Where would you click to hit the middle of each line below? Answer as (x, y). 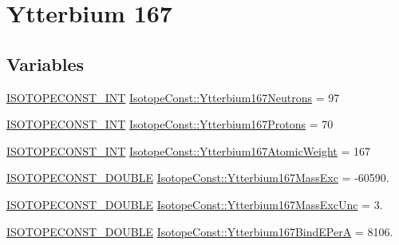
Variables (45, 63)
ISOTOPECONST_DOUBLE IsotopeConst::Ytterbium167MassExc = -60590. (198, 178)
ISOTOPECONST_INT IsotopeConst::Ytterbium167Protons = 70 (170, 124)
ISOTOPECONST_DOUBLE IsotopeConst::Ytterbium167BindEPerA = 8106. (200, 231)
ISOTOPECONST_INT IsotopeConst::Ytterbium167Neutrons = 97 (173, 97)
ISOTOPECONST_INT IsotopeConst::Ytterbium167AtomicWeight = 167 (189, 150)
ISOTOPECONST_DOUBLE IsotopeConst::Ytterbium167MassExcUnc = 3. (195, 204)
